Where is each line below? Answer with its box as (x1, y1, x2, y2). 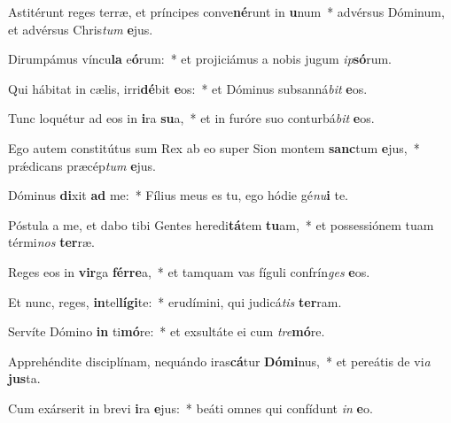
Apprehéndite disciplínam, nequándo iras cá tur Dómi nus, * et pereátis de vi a (8, 351, 431, 370)
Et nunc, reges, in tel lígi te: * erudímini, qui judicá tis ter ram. (8, 292, 342, 311)
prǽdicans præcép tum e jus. (8, 156, 157, 174)
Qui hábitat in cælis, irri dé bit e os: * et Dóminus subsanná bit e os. (8, 79, 368, 97)
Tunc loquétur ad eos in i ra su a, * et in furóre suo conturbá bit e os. (8, 109, 375, 127)
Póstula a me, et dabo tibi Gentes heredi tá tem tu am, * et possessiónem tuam (8, 215, 434, 234)
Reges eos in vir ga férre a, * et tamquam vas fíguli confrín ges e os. (8, 262, 370, 281)
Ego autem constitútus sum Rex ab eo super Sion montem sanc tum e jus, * (8, 138, 420, 157)
